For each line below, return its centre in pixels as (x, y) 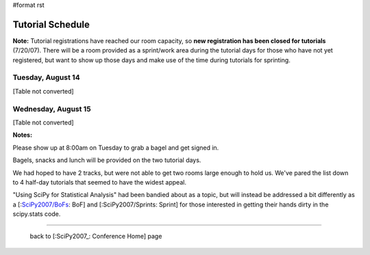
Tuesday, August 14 (46, 77)
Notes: (23, 135)
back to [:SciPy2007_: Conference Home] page (96, 237)
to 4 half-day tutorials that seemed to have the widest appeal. (99, 182)
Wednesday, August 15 (52, 109)
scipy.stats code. (37, 214)
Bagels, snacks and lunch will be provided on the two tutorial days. (107, 160)
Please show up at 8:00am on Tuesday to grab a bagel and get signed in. (116, 148)
